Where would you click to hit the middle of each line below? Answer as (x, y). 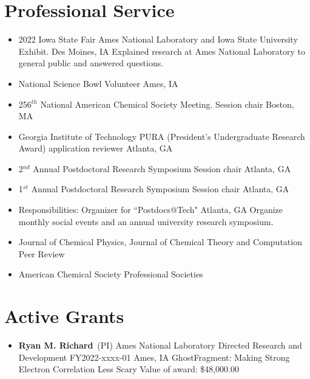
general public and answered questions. (91, 63)
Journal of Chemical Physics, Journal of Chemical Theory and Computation (160, 242)
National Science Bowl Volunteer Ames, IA (98, 83)
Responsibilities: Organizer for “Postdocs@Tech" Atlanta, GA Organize (151, 210)
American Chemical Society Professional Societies (111, 274)
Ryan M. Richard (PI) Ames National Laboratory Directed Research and (160, 345)
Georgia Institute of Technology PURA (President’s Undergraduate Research (162, 136)
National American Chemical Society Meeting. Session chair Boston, (167, 104)
